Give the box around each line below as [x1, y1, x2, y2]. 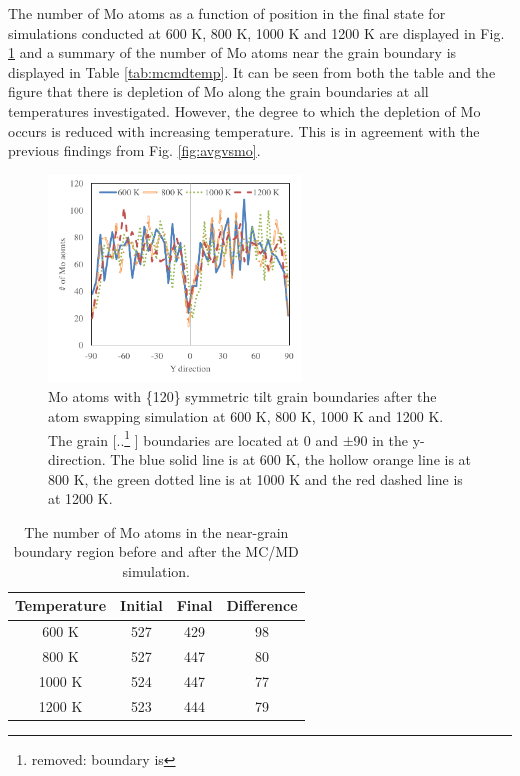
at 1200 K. [48, 488, 113, 509]
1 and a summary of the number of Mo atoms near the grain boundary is [8, 42, 457, 63]
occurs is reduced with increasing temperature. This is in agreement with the [8, 120, 480, 141]
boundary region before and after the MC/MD [13, 541, 299, 562]
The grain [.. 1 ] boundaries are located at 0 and [48, 426, 338, 450]
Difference [226, 595, 298, 616]
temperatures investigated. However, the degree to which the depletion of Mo [8, 100, 481, 121]
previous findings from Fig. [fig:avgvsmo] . [8, 140, 261, 161]
